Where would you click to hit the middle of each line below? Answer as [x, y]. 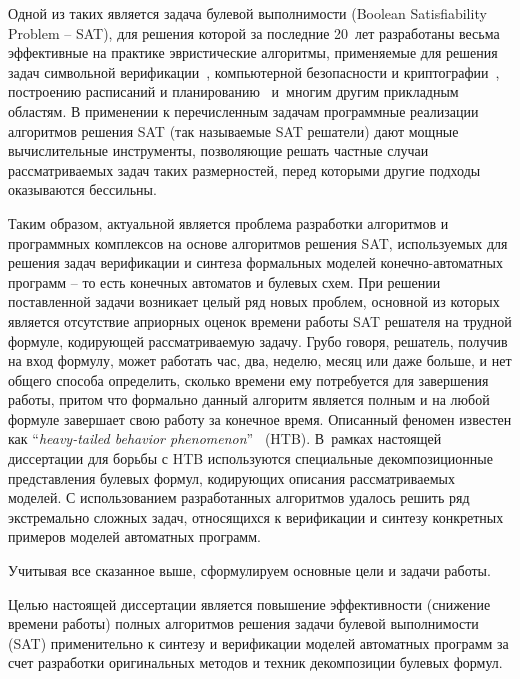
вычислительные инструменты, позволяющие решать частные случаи [218, 150]
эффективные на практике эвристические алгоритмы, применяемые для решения [253, 52]
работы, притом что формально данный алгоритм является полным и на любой [249, 399]
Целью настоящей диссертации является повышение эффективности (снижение [249, 603]
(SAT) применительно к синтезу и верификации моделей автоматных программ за [258, 642]
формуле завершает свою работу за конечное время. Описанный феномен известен [260, 418]
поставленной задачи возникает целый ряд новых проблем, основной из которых [254, 301]
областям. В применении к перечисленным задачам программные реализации [243, 110]
